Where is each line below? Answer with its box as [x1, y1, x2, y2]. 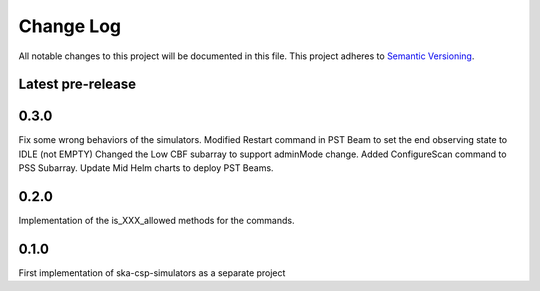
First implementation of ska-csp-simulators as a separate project [18, 267, 286, 279]
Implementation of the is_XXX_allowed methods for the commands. [18, 215, 295, 227]
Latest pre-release [18, 76, 137, 93]
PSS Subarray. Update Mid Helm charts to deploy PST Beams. [18, 162, 274, 174]
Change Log [18, 15, 122, 37]
